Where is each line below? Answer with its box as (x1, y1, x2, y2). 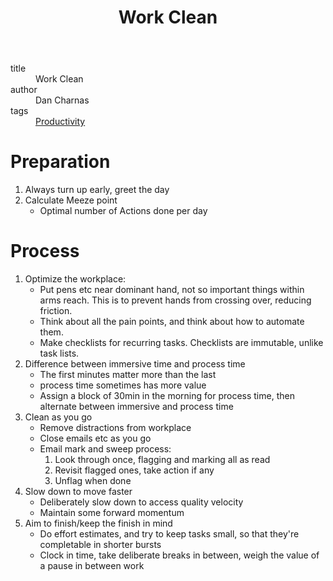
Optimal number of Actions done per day (39, 205, 208, 217)
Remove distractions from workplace (39, 422, 192, 434)
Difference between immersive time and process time (24, 358, 246, 370)
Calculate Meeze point (24, 194, 118, 206)
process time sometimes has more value (39, 379, 207, 391)
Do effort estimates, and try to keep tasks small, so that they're (39, 528, 300, 540)
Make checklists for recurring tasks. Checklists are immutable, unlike (39, 337, 324, 349)
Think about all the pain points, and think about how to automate (39, 316, 305, 328)
